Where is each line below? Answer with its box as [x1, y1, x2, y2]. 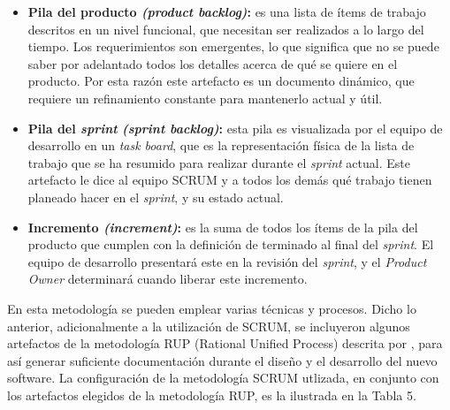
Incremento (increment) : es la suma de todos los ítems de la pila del [27, 217, 418, 236]
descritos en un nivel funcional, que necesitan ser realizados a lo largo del [27, 19, 424, 38]
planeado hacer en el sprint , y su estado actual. [27, 187, 284, 206]
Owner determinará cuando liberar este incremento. [27, 270, 308, 288]
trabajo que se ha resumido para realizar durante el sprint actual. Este [27, 153, 410, 171]
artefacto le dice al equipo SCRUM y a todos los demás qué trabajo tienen [27, 171, 432, 189]
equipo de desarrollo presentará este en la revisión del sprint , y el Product [27, 252, 427, 270]
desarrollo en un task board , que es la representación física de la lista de [27, 136, 415, 155]
